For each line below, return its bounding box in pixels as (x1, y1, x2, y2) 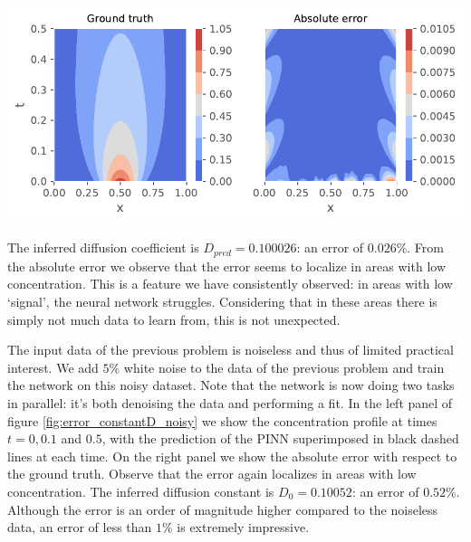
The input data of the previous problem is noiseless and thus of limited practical (7, 340, 454, 359)
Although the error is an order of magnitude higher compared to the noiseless (7, 499, 438, 518)
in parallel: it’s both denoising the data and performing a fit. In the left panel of (7, 394, 453, 413)
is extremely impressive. (177, 518, 310, 537)
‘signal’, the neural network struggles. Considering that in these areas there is (7, 292, 437, 311)
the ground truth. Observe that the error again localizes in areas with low (7, 464, 417, 483)
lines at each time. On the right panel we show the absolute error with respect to (7, 446, 457, 465)
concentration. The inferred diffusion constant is (7, 481, 274, 500)
